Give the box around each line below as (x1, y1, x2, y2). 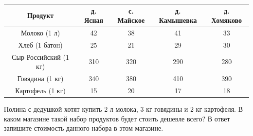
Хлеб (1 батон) (18, 39, 63, 50)
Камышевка (159, 15, 197, 25)
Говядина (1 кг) (17, 73, 64, 84)
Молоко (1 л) (21, 27, 60, 37)
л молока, (109, 104, 138, 114)
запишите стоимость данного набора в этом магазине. (4, 123, 163, 133)
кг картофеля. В (196, 104, 243, 114)
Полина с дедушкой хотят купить (4, 104, 102, 114)
